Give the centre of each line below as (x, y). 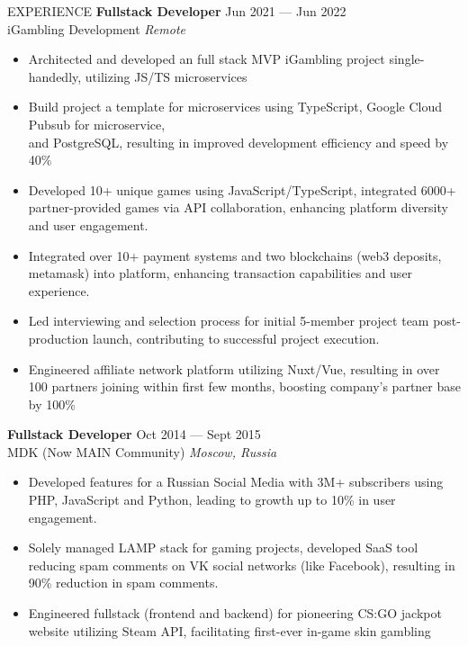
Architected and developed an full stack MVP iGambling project (207, 59)
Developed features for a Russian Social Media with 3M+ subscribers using (236, 482)
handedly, (55, 76)
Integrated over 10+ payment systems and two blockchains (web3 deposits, (235, 255)
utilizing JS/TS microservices (166, 76)
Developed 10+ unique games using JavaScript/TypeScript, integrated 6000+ (242, 189)
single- (407, 59)
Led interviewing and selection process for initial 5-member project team (229, 321)
